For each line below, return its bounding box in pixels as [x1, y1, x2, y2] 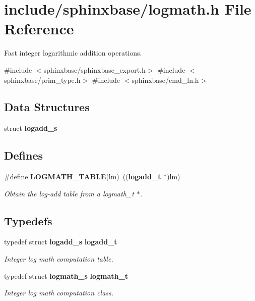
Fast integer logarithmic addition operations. [4, 47, 142, 58]
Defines [4, 147, 43, 163]
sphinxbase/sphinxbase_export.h [43, 64, 146, 75]
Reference [4, 18, 74, 39]
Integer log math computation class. [4, 287, 114, 298]
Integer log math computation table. [4, 254, 113, 264]
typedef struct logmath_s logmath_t [4, 270, 128, 281]
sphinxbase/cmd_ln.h [132, 74, 199, 85]
